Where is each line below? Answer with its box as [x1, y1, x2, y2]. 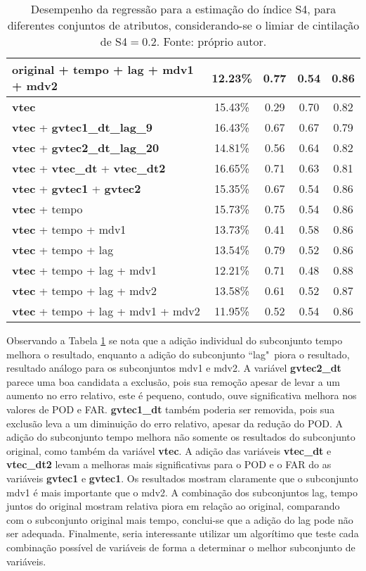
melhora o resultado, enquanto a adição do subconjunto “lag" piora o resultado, [6, 346, 350, 361]
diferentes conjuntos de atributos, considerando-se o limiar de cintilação [7, 17, 360, 33]
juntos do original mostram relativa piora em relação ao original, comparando [6, 498, 340, 513]
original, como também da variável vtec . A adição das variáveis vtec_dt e [6, 443, 332, 458]
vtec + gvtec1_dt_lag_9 [12, 119, 153, 135]
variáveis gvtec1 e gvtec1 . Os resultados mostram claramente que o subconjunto [6, 470, 358, 485]
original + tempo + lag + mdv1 [12, 61, 194, 77]
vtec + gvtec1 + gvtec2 [12, 180, 141, 196]
